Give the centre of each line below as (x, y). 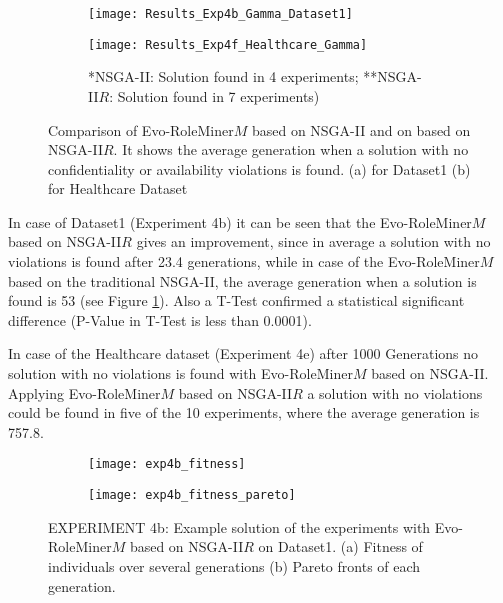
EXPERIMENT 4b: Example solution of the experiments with (239, 526)
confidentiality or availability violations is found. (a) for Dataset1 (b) (259, 168)
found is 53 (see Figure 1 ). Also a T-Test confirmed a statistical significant (236, 300)
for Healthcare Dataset (118, 188)
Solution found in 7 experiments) (218, 95)
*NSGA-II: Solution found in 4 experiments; (223, 76)
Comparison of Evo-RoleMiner (141, 129)
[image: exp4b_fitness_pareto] (192, 495)
